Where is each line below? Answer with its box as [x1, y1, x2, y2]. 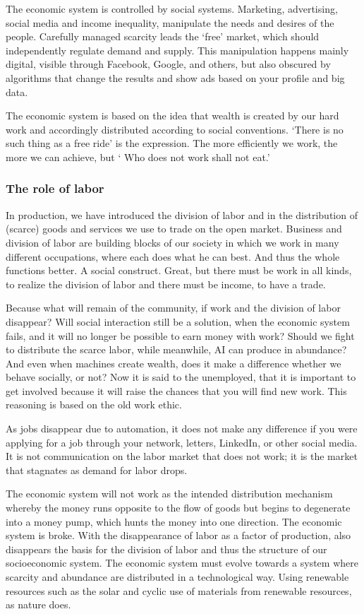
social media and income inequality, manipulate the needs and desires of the [6, 15, 334, 30]
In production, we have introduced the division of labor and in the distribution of [6, 207, 358, 222]
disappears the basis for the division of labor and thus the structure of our [6, 541, 327, 556]
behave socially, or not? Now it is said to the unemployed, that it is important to [6, 370, 356, 384]
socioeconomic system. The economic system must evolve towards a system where [6, 555, 358, 570]
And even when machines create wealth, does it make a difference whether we [6, 355, 341, 370]
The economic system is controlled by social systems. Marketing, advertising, [6, 1, 338, 16]
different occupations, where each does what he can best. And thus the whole [6, 249, 340, 264]
